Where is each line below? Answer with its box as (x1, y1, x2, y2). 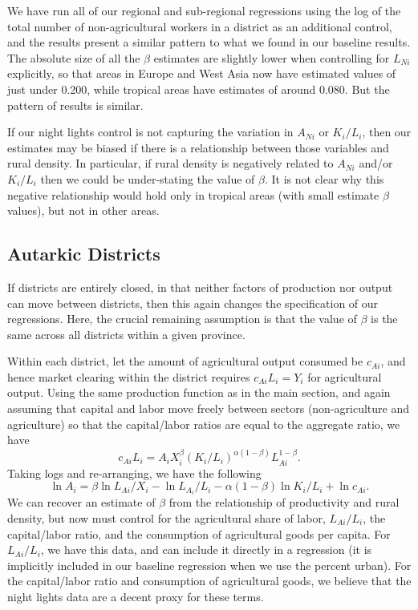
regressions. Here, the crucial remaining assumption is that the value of (7, 310, 357, 327)
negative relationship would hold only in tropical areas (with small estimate (7, 186, 379, 203)
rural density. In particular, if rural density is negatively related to (7, 155, 334, 172)
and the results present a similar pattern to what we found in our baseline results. (7, 34, 411, 50)
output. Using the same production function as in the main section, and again (7, 384, 391, 401)
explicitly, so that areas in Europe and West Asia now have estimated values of (7, 65, 396, 82)
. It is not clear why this (264, 170, 384, 187)
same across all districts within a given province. (7, 325, 246, 342)
